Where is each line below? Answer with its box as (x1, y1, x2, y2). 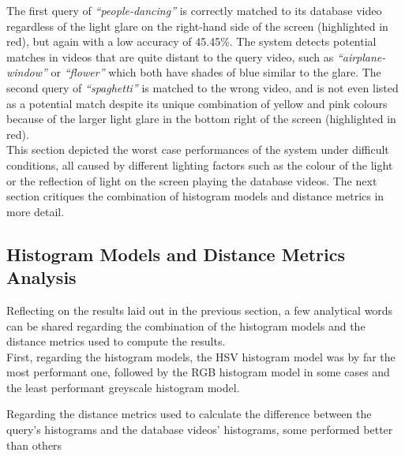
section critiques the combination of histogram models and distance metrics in (6, 188, 384, 204)
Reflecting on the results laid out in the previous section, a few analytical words (6, 301, 393, 318)
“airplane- (336, 48, 386, 65)
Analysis (6, 265, 77, 290)
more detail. (6, 203, 65, 219)
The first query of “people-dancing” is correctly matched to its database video (6, 2, 382, 18)
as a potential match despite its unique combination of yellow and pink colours (6, 95, 388, 111)
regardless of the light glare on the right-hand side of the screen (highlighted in (6, 17, 388, 34)
